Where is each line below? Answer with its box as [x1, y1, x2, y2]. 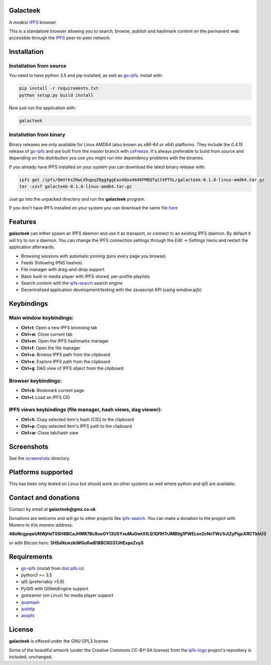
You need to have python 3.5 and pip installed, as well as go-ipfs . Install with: [9, 73, 163, 79]
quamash [21, 599, 40, 605]
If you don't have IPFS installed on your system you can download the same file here [9, 205, 178, 211]
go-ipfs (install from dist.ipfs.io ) [21, 565, 84, 571]
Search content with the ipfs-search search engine [21, 280, 123, 286]
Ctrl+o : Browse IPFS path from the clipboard [21, 352, 111, 357]
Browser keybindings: [9, 377, 62, 384]
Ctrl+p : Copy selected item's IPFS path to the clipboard [21, 423, 132, 429]
